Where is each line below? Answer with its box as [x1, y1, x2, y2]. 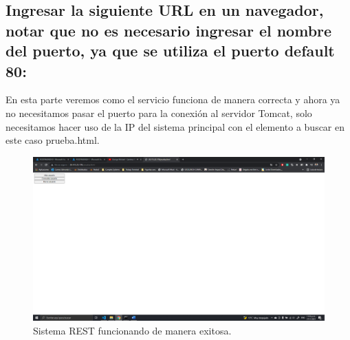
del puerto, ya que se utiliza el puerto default [6, 40, 335, 61]
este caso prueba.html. [6, 133, 100, 147]
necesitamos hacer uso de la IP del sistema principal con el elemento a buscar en [6, 119, 345, 134]
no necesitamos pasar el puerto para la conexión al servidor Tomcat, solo [6, 105, 312, 120]
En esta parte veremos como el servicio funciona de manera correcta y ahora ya [6, 92, 340, 107]
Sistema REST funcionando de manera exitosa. [33, 323, 232, 337]
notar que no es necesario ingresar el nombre [6, 19, 332, 41]
